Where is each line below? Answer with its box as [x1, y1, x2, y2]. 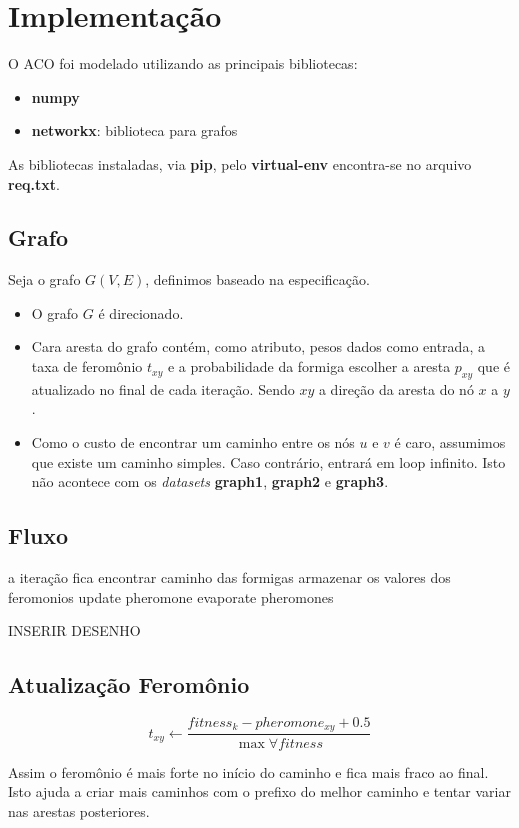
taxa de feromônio [31, 356, 143, 377]
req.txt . [8, 173, 60, 194]
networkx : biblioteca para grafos [31, 120, 238, 141]
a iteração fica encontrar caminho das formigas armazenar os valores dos [8, 567, 451, 588]
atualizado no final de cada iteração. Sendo [31, 378, 295, 399]
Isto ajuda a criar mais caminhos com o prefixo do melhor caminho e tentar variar [8, 781, 511, 802]
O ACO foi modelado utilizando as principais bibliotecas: [8, 53, 358, 74]
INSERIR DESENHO [8, 620, 141, 641]
